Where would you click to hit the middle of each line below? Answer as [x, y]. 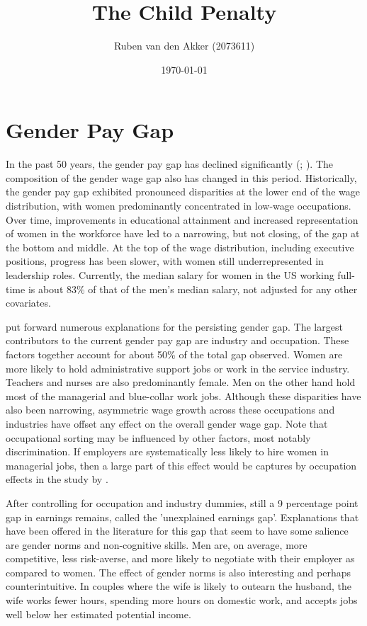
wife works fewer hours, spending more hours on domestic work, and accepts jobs [182, 600]
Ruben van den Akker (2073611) [184, 46]
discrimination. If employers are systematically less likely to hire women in [167, 451]
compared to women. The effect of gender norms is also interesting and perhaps [179, 572]
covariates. [28, 303]
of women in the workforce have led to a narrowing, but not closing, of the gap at [183, 233]
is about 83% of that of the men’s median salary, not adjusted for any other [193, 289]
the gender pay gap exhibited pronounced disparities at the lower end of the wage [183, 192]
